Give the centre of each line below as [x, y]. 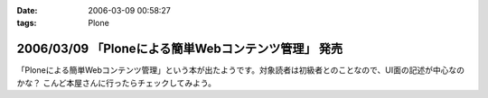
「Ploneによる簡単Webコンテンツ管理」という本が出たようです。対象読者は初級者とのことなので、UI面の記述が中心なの [241, 70]
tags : [27, 23]
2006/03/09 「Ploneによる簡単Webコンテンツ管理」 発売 [180, 49]
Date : [27, 10]
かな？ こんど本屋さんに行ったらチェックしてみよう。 [117, 83]
